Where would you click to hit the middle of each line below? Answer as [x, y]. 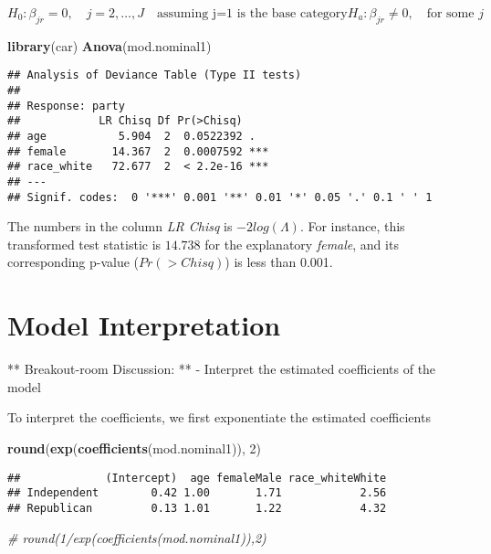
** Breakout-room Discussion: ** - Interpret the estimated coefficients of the [222, 369]
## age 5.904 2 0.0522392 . [132, 137]
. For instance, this [352, 226]
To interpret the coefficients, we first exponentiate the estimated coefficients [219, 417]
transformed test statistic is [84, 244]
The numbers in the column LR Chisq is [120, 226]
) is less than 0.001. [279, 262]
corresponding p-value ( [73, 262]
